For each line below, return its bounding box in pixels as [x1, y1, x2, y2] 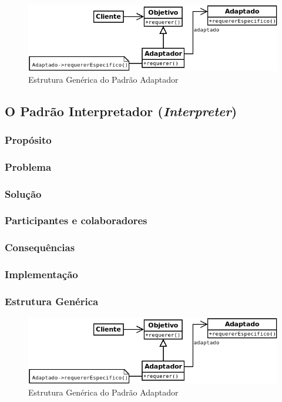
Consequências [5, 240, 75, 255]
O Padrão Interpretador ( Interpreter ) [5, 102, 237, 120]
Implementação [5, 267, 78, 282]
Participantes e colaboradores [5, 213, 147, 228]
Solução [5, 186, 42, 201]
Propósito [5, 132, 52, 147]
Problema [5, 159, 52, 174]
